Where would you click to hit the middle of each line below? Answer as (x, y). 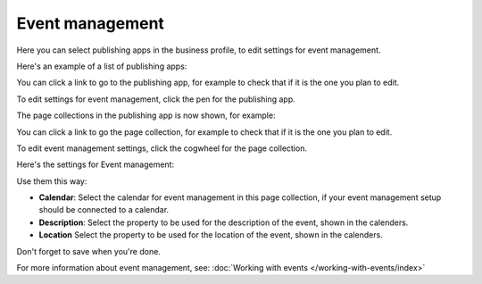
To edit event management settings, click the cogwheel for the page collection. (162, 148)
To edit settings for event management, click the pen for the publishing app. (156, 99)
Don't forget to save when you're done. (88, 251)
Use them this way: (52, 181)
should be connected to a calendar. (104, 210)
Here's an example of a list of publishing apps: (102, 66)
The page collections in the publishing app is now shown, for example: (146, 115)
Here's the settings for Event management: (95, 164)
